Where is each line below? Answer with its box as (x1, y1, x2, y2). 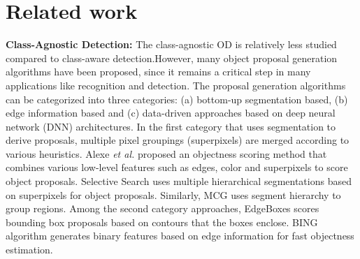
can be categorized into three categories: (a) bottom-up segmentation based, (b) (6, 91, 348, 106)
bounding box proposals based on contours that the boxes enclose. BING (6, 214, 318, 229)
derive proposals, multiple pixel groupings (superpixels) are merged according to (6, 133, 350, 147)
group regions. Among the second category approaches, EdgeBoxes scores (6, 201, 319, 216)
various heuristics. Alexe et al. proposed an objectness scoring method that (6, 146, 327, 161)
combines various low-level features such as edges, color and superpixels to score (6, 160, 348, 175)
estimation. (6, 242, 53, 257)
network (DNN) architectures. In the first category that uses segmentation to (6, 119, 336, 133)
